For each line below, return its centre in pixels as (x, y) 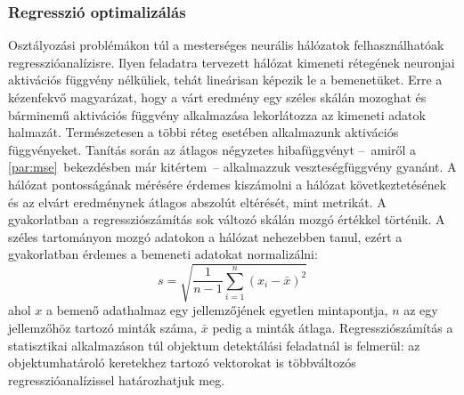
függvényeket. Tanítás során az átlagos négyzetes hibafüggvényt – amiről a (212, 149)
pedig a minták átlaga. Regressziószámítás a (333, 328)
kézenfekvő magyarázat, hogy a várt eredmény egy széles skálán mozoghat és (217, 97)
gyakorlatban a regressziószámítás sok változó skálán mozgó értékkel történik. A (227, 219)
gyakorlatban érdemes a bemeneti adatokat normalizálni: (163, 254)
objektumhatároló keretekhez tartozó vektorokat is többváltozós (182, 363)
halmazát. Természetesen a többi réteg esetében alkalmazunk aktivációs (204, 132)
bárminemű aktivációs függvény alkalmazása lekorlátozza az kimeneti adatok (217, 114)
